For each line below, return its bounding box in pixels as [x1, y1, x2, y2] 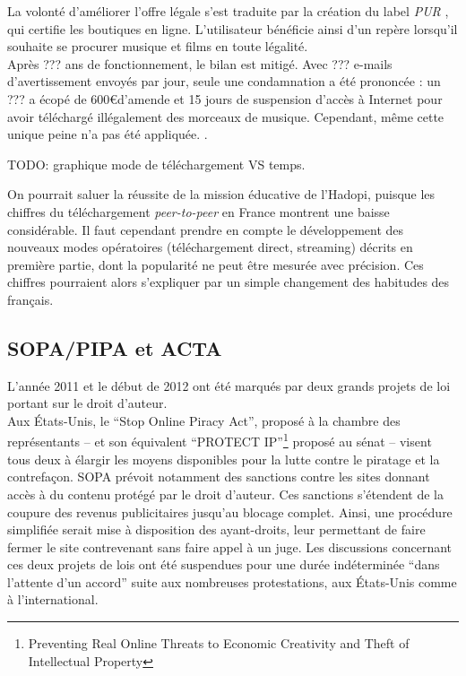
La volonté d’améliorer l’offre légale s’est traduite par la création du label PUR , [7, 2, 449, 20]
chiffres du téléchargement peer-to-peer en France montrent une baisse [7, 202, 390, 221]
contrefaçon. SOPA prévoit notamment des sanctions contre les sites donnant [7, 467, 430, 486]
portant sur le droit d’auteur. [7, 394, 168, 412]
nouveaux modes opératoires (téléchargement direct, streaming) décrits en [7, 238, 413, 256]
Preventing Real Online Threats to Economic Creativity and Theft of [28, 634, 410, 653]
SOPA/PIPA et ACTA [7, 334, 222, 361]
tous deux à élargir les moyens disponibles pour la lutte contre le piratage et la [7, 449, 440, 468]
